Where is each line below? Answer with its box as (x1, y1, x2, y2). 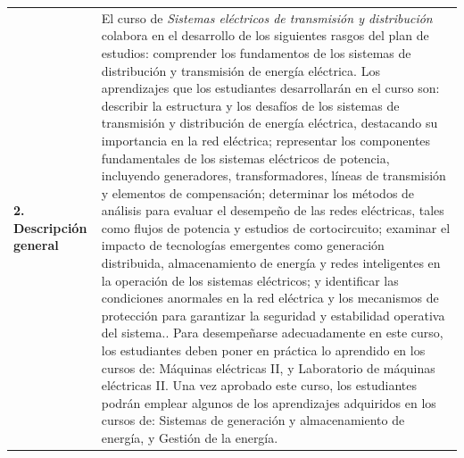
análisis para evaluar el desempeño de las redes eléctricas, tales (101, 201, 444, 220)
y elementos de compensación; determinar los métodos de (101, 183, 415, 202)
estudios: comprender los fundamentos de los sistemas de (101, 43, 411, 62)
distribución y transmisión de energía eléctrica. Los (101, 61, 380, 79)
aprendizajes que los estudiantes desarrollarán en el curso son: (101, 79, 440, 97)
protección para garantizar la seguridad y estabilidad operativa (101, 305, 445, 324)
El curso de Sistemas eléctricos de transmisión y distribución (101, 8, 433, 27)
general (13, 236, 59, 254)
